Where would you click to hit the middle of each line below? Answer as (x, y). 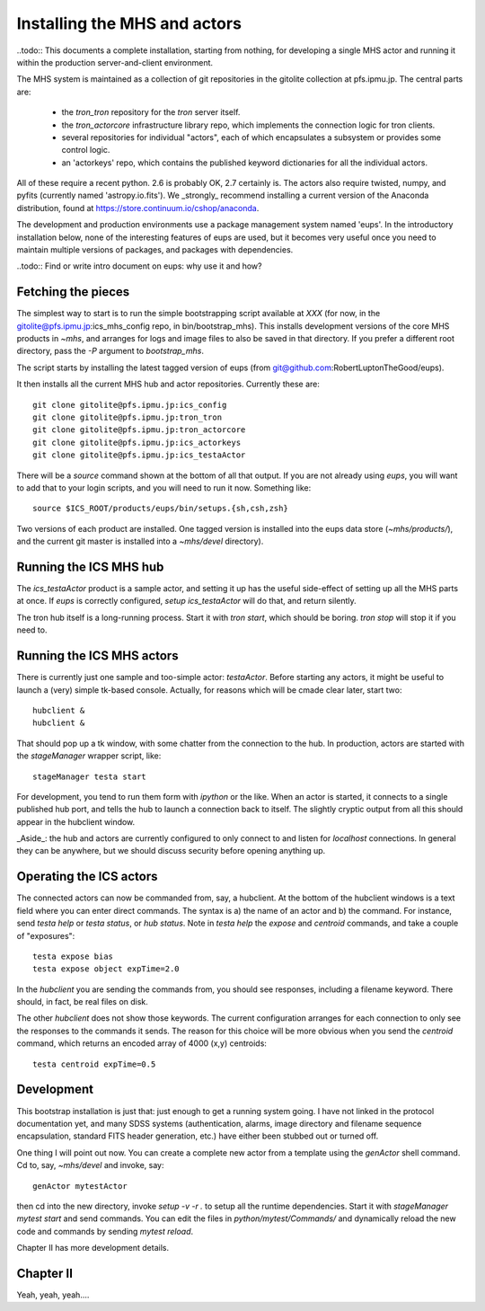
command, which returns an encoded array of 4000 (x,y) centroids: (141, 1043)
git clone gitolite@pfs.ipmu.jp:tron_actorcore (139, 430)
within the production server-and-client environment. (115, 62)
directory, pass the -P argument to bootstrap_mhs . (110, 351)
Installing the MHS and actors (129, 23)
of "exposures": (46, 935)
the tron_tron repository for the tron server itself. (151, 112)
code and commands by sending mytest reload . (105, 1231)
